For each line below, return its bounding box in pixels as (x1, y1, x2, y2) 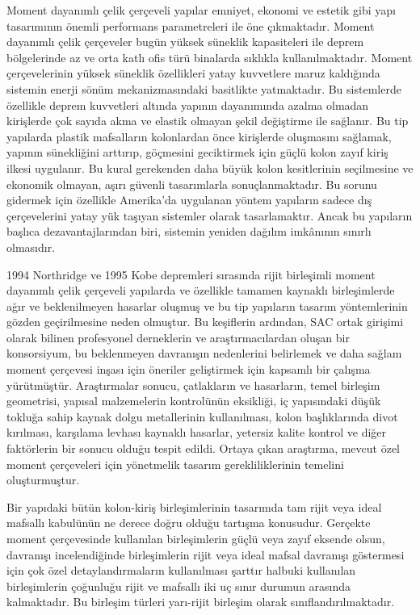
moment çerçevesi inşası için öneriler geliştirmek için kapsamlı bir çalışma (6, 361, 371, 378)
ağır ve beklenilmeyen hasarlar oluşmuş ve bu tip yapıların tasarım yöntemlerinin (6, 297, 408, 314)
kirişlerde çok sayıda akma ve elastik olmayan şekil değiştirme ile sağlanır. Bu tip (6, 112, 409, 129)
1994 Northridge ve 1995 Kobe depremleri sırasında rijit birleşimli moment (6, 266, 376, 282)
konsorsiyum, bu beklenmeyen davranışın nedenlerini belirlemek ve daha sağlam (6, 345, 402, 362)
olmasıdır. (6, 238, 56, 255)
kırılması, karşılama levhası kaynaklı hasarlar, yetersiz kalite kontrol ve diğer (6, 424, 387, 441)
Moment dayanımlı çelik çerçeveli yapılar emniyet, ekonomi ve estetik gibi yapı (6, 2, 396, 18)
